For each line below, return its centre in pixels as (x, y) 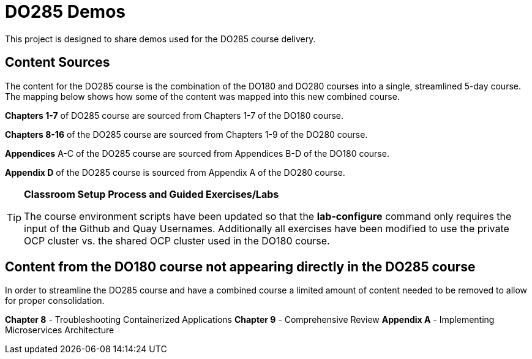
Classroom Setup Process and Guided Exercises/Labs (152, 194)
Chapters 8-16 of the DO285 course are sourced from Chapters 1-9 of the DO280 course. (186, 134)
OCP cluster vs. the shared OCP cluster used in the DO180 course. (177, 240)
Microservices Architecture (60, 330)
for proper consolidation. (55, 301)
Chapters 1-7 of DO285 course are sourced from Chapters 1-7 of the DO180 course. (174, 115)
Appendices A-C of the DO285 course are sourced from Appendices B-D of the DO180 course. (197, 153)
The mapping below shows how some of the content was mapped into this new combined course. (202, 96)
